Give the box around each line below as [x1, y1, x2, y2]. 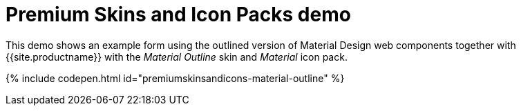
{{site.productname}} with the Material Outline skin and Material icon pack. [6, 50, 348, 63]
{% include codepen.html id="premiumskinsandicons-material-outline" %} [6, 72, 345, 84]
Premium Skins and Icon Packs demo [6, 3, 351, 26]
